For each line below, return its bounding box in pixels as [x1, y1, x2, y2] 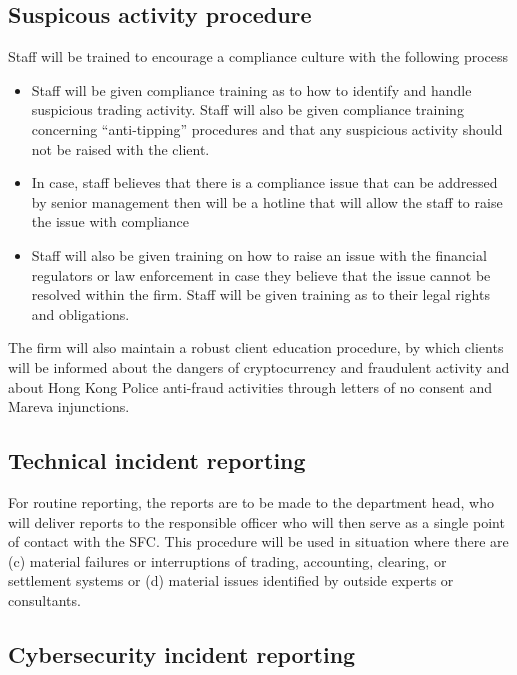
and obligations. [31, 303, 130, 324]
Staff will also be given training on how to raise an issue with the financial [31, 244, 487, 265]
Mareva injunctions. [8, 396, 130, 417]
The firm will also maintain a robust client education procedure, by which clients [8, 337, 504, 358]
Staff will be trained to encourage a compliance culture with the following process [8, 46, 509, 67]
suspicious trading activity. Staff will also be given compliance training [31, 99, 464, 120]
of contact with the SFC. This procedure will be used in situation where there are [8, 531, 509, 552]
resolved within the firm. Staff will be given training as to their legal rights [31, 284, 490, 305]
